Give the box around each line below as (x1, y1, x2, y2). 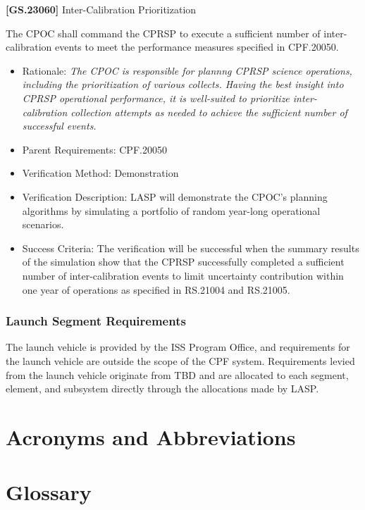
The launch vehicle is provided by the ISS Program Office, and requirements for (6, 340, 350, 354)
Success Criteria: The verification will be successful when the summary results (22, 240, 359, 255)
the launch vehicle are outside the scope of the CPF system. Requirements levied (6, 353, 355, 368)
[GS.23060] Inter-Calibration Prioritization (6, 2, 197, 16)
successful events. (22, 118, 97, 133)
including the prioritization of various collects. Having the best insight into (22, 77, 344, 92)
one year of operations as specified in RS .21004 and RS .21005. (22, 282, 290, 297)
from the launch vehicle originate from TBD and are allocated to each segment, (6, 367, 349, 382)
